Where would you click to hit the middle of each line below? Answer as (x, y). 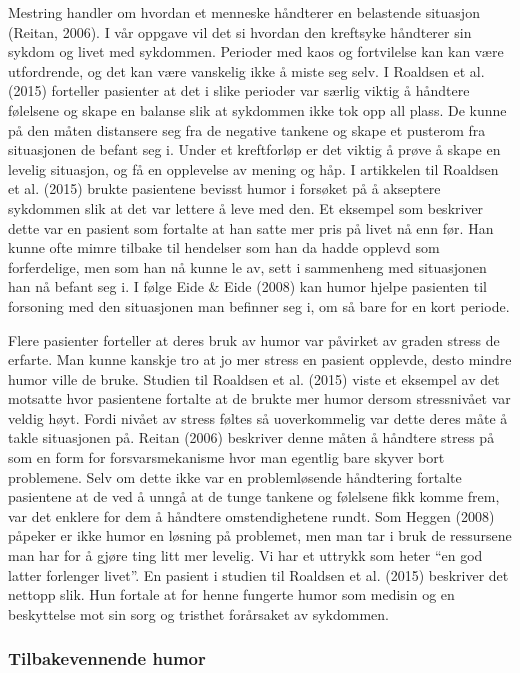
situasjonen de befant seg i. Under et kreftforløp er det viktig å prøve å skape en (254, 149)
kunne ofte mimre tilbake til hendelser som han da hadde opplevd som (224, 247)
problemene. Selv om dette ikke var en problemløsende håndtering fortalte (235, 476)
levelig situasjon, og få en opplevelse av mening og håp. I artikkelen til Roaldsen (253, 168)
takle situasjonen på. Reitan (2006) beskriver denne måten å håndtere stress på (251, 437)
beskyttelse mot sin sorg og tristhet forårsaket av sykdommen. (198, 613)
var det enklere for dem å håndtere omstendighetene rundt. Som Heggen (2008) (251, 515)
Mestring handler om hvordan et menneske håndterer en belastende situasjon (244, 12)
